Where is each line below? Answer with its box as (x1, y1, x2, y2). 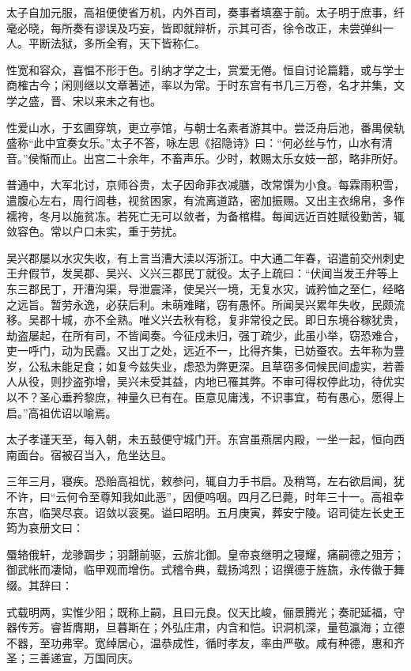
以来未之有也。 (83, 92, 161, 108)
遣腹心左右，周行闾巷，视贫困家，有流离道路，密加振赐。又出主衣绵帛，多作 (6, 191, 405, 208)
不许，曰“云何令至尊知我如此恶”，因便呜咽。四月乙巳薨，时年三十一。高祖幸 (6, 488, 405, 505)
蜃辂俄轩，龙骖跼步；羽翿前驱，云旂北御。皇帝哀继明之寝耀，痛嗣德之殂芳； (6, 545, 405, 562)
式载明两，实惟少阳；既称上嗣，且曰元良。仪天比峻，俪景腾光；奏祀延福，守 (6, 603, 405, 620)
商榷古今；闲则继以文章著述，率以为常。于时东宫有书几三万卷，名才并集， (6, 77, 394, 93)
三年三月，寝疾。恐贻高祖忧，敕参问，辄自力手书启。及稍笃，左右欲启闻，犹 (6, 473, 405, 489)
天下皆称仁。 (138, 35, 205, 51)
